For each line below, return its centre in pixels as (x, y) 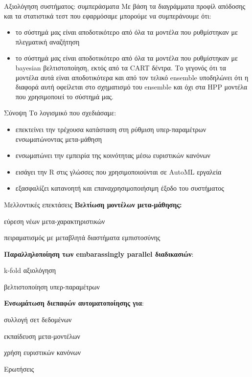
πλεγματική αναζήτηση (47, 41)
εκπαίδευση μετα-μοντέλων (42, 336)
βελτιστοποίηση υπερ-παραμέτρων (52, 286)
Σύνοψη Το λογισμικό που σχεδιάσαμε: (60, 113)
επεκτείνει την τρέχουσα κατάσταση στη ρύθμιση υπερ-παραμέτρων (111, 129)
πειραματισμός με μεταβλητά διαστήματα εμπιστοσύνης (82, 237)
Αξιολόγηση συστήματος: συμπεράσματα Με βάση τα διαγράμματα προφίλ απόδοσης (125, 6)
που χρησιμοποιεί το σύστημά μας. (64, 96)
